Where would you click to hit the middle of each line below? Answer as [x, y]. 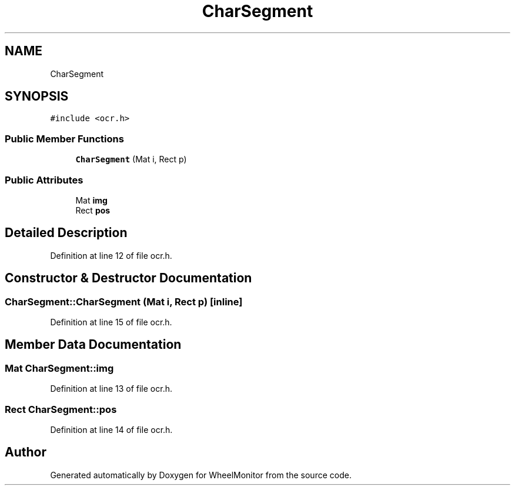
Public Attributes [44, 180]
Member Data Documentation [93, 345]
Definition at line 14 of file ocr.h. [111, 429]
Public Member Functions [64, 139]
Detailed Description [66, 233]
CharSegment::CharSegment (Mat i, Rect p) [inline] [124, 301]
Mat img [91, 200]
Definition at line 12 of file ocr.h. [111, 255]
